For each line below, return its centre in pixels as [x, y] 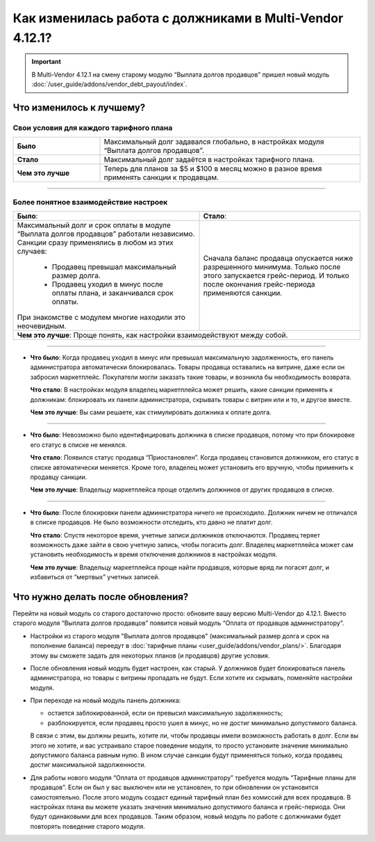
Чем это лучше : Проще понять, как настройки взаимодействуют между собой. [152, 335]
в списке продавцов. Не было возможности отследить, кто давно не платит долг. [151, 522]
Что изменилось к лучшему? [79, 107]
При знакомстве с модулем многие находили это [101, 318]
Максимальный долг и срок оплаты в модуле [94, 225]
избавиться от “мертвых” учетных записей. [95, 577]
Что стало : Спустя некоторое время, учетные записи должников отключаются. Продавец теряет [175, 535]
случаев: [32, 252]
